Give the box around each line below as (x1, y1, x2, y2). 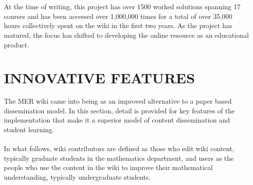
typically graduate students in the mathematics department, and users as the (4, 153, 234, 163)
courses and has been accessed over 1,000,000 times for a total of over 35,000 (4, 11, 233, 21)
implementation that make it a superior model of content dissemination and (4, 115, 230, 125)
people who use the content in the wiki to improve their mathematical (4, 162, 213, 172)
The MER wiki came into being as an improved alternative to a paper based (4, 96, 232, 106)
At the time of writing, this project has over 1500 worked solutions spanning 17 (4, 1, 241, 12)
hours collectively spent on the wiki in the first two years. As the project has (4, 20, 233, 31)
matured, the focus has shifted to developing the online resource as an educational (4, 30, 249, 40)
